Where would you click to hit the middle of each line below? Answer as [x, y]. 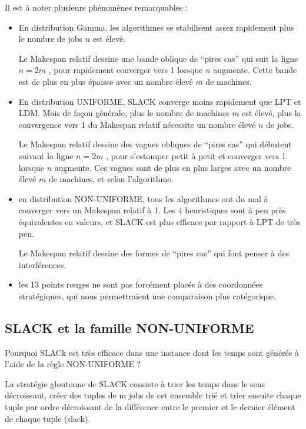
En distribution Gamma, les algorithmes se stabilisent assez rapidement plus [156, 27]
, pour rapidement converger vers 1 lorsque [126, 70]
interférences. [42, 264]
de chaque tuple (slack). [48, 418]
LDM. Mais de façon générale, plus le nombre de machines [124, 113]
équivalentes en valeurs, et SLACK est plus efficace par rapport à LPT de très [159, 221]
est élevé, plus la [272, 113]
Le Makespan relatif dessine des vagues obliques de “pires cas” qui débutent [155, 144]
